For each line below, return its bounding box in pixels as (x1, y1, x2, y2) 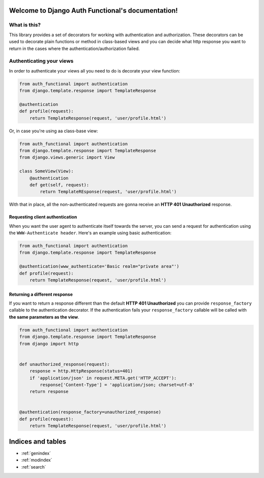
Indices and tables (9, 437, 66, 446)
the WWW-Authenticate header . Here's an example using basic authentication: (9, 230, 172, 236)
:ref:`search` (21, 464, 46, 470)
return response (29, 389, 68, 394)
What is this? (9, 22, 41, 28)
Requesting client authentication (9, 214, 77, 220)
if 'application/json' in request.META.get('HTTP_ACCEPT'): (29, 375, 177, 381)
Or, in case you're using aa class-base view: (9, 128, 98, 134)
